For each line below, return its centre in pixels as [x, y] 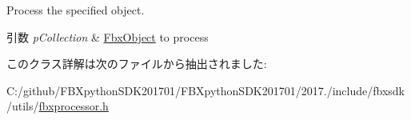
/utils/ [23, 106]
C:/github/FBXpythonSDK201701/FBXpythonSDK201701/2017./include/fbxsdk [205, 90]
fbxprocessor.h [74, 106]
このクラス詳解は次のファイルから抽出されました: [137, 64]
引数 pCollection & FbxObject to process [108, 36]
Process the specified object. [76, 10]
